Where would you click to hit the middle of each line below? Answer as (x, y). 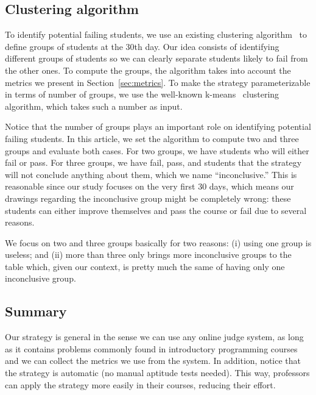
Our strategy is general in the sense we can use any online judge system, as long (154, 337)
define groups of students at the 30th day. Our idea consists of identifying (142, 46)
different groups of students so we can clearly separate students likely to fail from (156, 58)
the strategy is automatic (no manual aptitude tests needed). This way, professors (157, 373)
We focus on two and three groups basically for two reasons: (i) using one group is (158, 242)
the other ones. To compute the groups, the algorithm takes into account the (148, 70)
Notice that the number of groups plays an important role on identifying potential (158, 126)
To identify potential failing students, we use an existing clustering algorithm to (156, 34)
